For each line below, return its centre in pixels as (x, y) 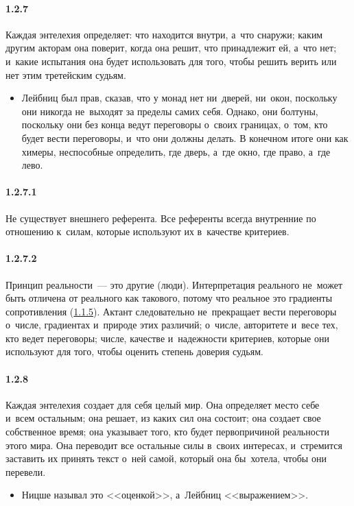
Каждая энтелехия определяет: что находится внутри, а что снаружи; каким (164, 34)
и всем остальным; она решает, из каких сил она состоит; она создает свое (163, 418)
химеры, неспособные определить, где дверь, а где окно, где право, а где (176, 151)
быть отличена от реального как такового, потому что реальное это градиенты (169, 298)
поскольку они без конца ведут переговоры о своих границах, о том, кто (175, 124)
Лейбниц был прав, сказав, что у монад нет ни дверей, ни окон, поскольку (179, 98)
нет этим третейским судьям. (66, 74)
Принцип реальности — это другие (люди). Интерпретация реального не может (174, 284)
